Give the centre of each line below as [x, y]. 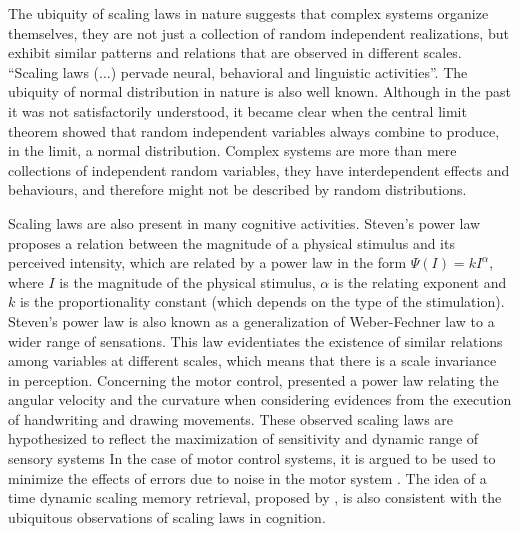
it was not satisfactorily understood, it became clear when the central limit [237, 110]
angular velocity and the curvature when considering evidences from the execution [260, 399]
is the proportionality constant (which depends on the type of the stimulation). [262, 301]
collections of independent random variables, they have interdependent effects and [259, 169]
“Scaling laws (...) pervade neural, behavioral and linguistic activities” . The [238, 71]
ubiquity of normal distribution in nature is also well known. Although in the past [259, 91]
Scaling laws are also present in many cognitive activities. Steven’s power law [244, 222]
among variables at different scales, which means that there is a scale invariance [252, 360]
